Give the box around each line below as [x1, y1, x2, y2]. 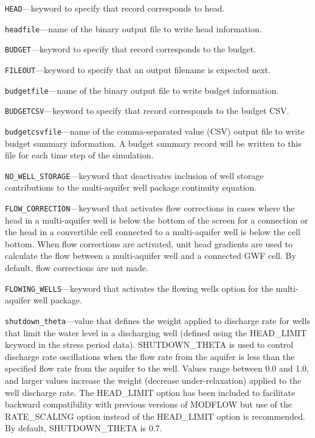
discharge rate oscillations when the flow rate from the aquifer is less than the [5, 350, 295, 362]
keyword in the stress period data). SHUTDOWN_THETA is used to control [5, 338, 294, 351]
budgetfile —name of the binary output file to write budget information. [5, 83, 279, 96]
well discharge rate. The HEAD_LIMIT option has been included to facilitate [5, 386, 296, 398]
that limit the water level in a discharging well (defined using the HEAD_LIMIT [5, 326, 307, 339]
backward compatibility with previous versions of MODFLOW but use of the [5, 398, 292, 411]
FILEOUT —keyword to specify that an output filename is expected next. [5, 63, 271, 76]
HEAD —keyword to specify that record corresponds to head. [5, 2, 225, 14]
